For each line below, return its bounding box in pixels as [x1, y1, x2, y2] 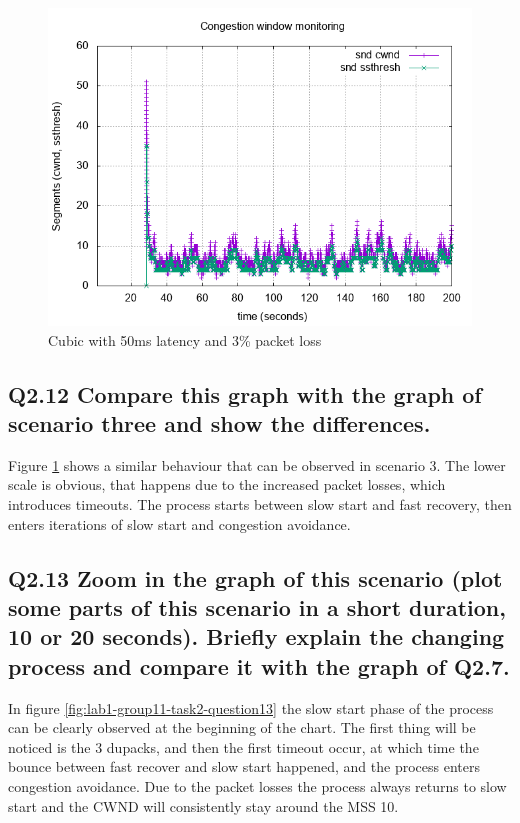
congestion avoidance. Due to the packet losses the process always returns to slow [8, 775, 507, 796]
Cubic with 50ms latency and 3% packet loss [48, 329, 322, 350]
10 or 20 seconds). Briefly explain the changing [8, 621, 505, 652]
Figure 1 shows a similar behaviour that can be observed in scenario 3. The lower [8, 454, 506, 475]
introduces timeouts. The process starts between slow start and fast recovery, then [8, 493, 512, 514]
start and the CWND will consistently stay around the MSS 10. [8, 795, 399, 816]
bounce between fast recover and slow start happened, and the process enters [8, 756, 480, 777]
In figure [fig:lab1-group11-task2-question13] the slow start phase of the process [8, 697, 494, 718]
